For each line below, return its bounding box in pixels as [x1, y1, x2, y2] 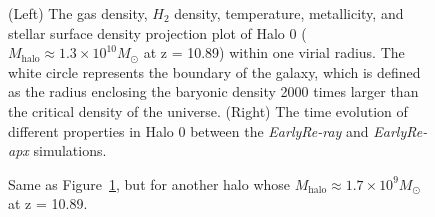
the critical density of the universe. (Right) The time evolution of [8, 100, 408, 121]
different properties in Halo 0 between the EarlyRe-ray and [8, 120, 369, 141]
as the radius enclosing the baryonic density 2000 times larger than [8, 81, 419, 102]
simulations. [33, 140, 107, 161]
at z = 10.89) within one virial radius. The [143, 42, 405, 63]
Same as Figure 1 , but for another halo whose [8, 173, 291, 194]
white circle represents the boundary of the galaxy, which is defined [8, 61, 421, 82]
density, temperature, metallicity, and [174, 3, 404, 23]
